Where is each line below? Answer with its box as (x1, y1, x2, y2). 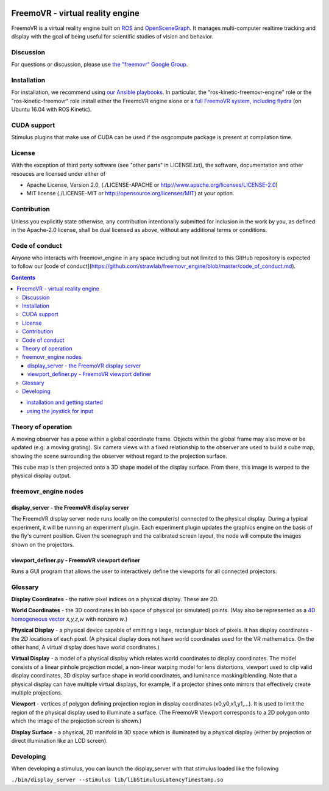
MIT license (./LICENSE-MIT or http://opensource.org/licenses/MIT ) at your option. (26, 190, 235, 197)
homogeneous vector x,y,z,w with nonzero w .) (11, 615, 128, 623)
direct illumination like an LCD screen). (11, 737, 108, 744)
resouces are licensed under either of (11, 170, 106, 177)
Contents (11, 273, 36, 281)
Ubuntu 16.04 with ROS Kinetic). (11, 106, 92, 113)
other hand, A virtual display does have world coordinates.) (11, 644, 160, 651)
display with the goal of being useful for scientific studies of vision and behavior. (11, 32, 214, 40)
